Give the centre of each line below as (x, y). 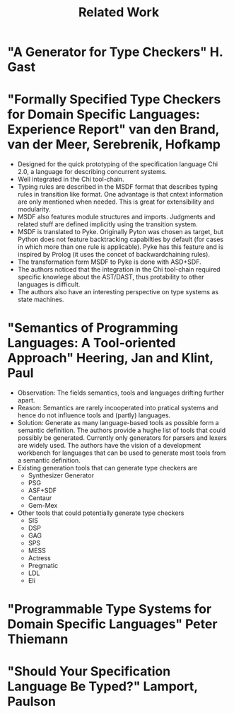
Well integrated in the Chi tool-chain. (71, 179)
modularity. (34, 209)
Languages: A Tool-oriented (92, 343)
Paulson (32, 702)
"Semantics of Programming (93, 328)
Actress (39, 558)
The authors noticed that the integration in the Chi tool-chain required (119, 269)
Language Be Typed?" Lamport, (103, 686)
